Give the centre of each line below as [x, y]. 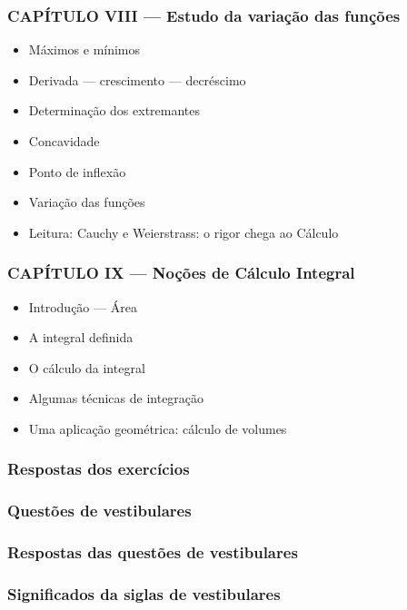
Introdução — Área [83, 306]
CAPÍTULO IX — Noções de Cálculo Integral [181, 273]
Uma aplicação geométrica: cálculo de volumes [158, 428]
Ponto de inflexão [77, 171]
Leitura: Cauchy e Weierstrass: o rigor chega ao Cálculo [184, 232]
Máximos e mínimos [84, 49]
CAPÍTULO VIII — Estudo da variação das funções [204, 15]
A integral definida [81, 337]
